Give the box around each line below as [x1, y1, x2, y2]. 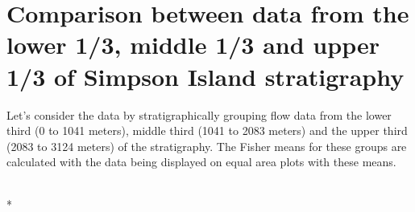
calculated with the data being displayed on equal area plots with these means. [6, 153, 396, 170]
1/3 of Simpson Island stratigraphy [6, 59, 405, 92]
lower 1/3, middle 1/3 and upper [6, 28, 380, 61]
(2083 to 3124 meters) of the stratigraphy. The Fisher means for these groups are [6, 137, 407, 154]
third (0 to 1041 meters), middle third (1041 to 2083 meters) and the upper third [6, 122, 408, 139]
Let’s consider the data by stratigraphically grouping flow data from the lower [6, 106, 392, 123]
